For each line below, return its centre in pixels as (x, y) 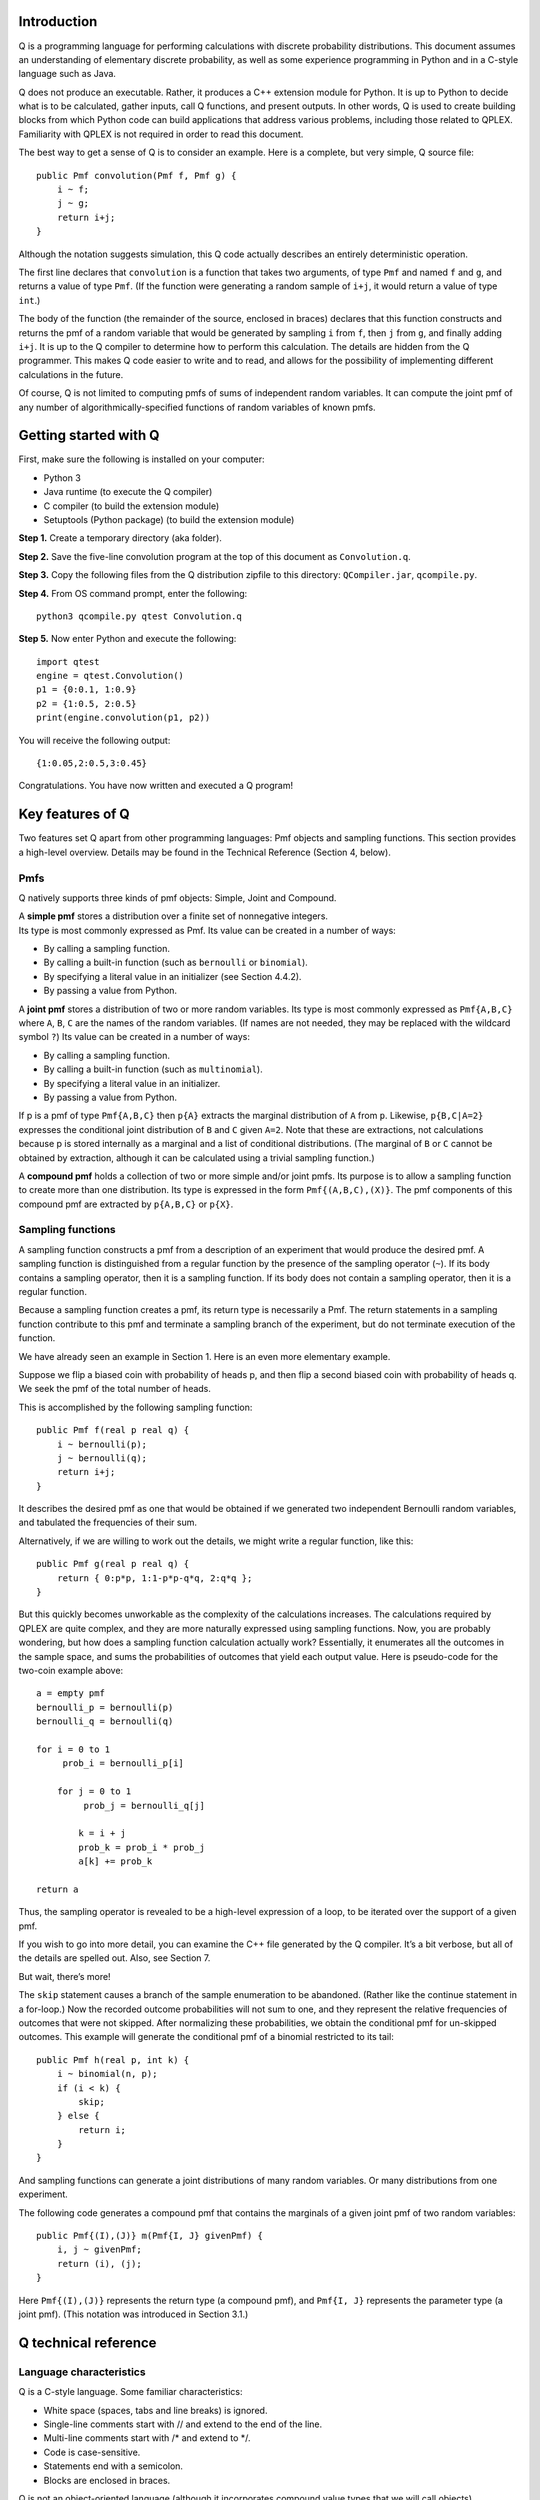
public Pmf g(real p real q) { (113, 1564)
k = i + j (102, 1833)
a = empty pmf (70, 1693)
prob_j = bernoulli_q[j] (144, 1805)
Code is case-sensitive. (92, 2452)
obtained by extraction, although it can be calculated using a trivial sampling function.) (196, 1157)
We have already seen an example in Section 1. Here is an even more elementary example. (204, 1356)
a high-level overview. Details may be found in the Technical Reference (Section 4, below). (205, 852)
